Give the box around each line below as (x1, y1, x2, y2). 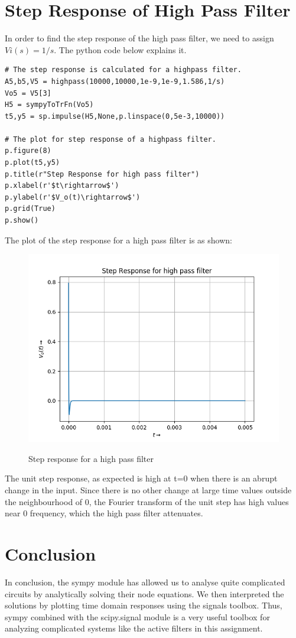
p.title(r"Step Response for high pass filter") (5, 170, 200, 178)
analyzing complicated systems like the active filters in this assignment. (5, 622, 263, 634)
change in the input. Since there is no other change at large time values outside (5, 484, 292, 496)
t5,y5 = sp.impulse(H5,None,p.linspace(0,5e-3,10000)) (5, 112, 225, 121)
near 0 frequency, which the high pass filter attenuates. (5, 507, 203, 519)
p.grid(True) (5, 204, 56, 213)
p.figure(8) (5, 147, 51, 155)
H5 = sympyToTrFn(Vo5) (5, 100, 94, 109)
